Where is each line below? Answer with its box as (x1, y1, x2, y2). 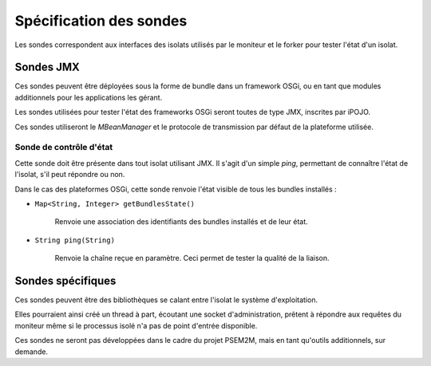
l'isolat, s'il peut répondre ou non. (14, 170, 125, 179)
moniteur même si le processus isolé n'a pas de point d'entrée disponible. (14, 321, 258, 330)
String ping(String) (34, 235, 116, 245)
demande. (14, 347, 48, 356)
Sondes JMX (14, 61, 80, 74)
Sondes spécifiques (14, 274, 117, 287)
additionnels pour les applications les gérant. (14, 92, 163, 102)
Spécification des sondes (14, 12, 188, 30)
